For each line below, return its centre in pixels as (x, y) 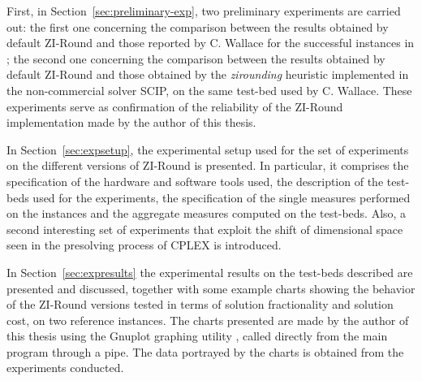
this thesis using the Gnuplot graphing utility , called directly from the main (197, 336)
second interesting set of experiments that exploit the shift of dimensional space (205, 229)
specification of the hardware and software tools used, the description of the (195, 181)
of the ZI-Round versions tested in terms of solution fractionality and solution (200, 304)
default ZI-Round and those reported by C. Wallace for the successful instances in (211, 43)
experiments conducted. (65, 368)
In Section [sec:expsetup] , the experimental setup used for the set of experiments (208, 149)
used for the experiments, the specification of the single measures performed (222, 197)
